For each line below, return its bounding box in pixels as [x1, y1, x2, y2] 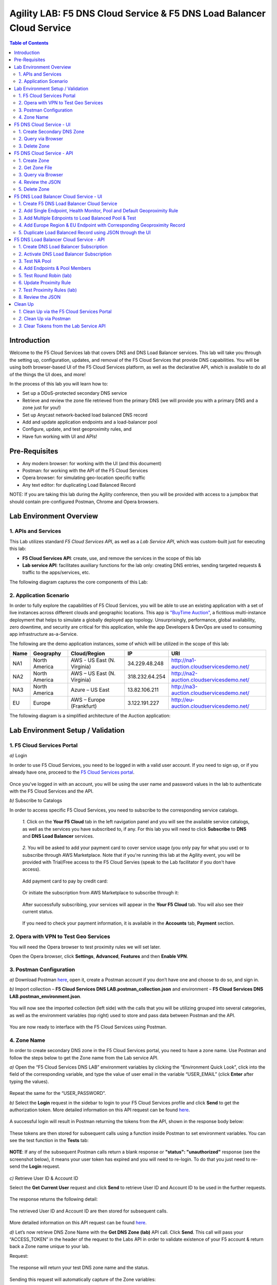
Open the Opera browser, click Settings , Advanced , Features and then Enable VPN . [9, 953, 188, 959]
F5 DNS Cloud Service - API [14, 150, 73, 156]
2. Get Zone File [18, 164, 52, 171]
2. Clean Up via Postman [18, 316, 71, 322]
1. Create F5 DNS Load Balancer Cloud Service [18, 200, 117, 207]
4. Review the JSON [18, 179, 61, 185]
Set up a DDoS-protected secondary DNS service [22, 390, 127, 396]
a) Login [9, 752, 28, 759]
